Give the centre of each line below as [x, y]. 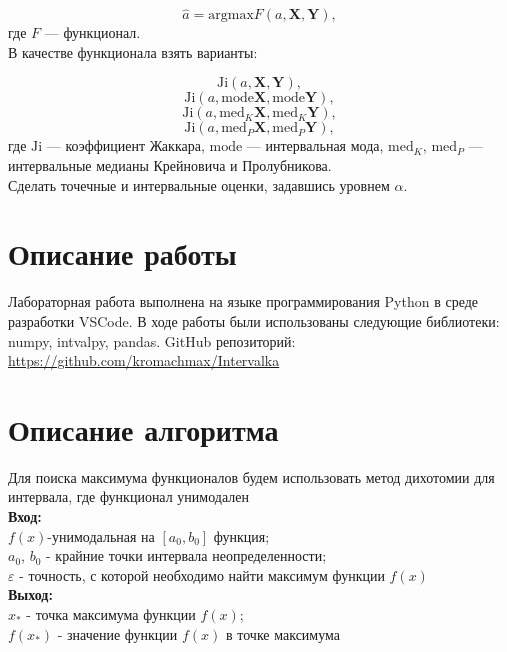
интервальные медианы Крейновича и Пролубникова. [170, 165]
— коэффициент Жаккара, [125, 145]
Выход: [30, 594]
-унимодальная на [101, 535]
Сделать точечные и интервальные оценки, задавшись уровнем [199, 184]
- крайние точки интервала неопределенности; [186, 555]
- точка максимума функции [111, 613]
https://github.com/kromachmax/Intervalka [144, 360]
